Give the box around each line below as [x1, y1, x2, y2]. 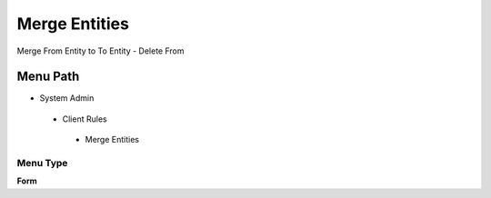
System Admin [39, 93, 95, 104]
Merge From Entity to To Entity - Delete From [16, 45, 185, 56]
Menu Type [16, 157, 68, 169]
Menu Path [16, 69, 80, 84]
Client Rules [62, 114, 108, 124]
